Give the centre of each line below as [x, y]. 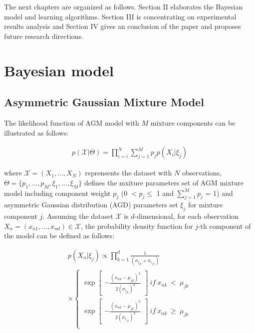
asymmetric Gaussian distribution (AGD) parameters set [91, 205]
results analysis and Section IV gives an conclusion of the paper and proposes [123, 26]
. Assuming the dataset [78, 216]
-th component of [224, 226]
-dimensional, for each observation [186, 216]
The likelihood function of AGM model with [72, 122]
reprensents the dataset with [128, 173]
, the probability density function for [137, 226]
